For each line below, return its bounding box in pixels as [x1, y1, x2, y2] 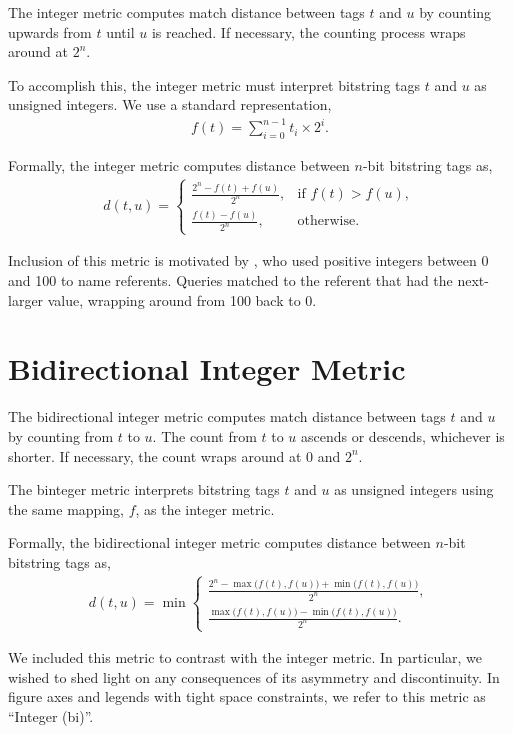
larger [8, 289, 44, 310]
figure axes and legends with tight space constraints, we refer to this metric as [8, 686, 486, 707]
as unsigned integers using [334, 479, 494, 500]
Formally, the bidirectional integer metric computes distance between [8, 532, 431, 553]
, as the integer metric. [135, 498, 275, 519]
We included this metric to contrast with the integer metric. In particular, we [8, 647, 483, 668]
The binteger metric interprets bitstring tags [8, 479, 280, 500]
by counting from [8, 425, 114, 446]
